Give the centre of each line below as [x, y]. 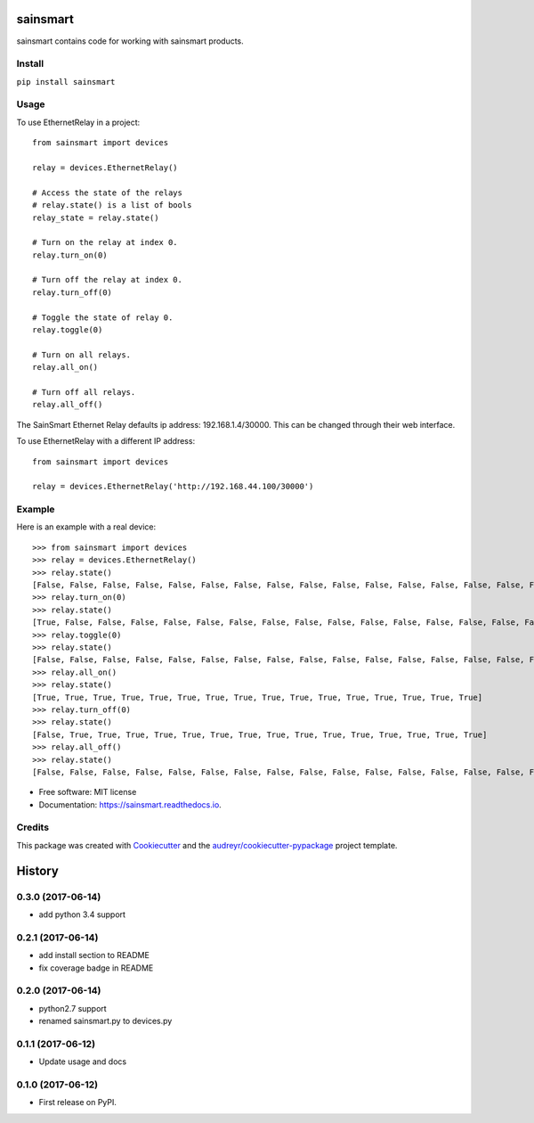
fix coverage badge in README [96, 968]
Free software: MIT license [88, 792]
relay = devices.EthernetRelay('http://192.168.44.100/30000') [173, 487]
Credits [32, 827]
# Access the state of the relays [107, 193]
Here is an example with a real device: [86, 527]
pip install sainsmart [66, 82]
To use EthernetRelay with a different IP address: [106, 441]
